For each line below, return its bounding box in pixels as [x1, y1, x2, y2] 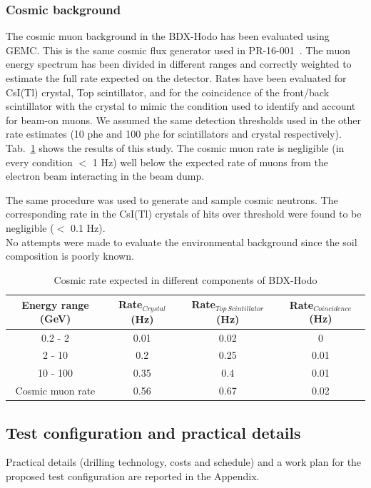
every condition [6, 154, 73, 169]
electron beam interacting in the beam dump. [6, 168, 205, 183]
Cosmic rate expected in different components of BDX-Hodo [54, 272, 317, 287]
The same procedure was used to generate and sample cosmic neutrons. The [6, 192, 338, 207]
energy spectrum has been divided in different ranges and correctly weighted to [6, 56, 352, 71]
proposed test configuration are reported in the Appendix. [6, 469, 260, 484]
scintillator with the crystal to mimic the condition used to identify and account [6, 98, 356, 113]
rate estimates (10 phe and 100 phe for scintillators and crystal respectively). [6, 126, 342, 141]
